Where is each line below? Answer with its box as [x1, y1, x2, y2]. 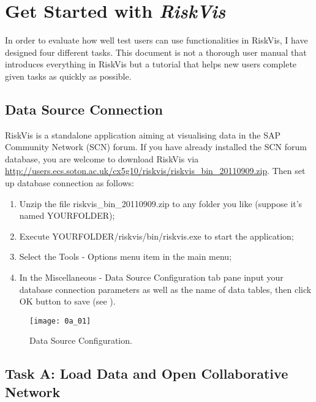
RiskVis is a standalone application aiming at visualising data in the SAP [5, 128, 281, 141]
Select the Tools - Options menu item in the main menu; [19, 250, 232, 263]
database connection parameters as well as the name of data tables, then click [19, 283, 312, 295]
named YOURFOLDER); [19, 209, 115, 222]
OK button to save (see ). [19, 295, 116, 308]
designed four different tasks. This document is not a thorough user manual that [5, 45, 307, 58]
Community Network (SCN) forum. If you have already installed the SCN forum [5, 140, 307, 153]
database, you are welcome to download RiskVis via [5, 152, 199, 165]
